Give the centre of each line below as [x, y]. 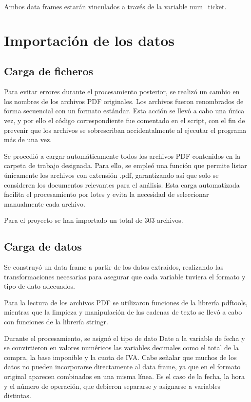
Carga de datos [43, 246]
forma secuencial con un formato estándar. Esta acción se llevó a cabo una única [124, 111]
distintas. [18, 395]
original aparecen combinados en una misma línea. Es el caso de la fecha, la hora [125, 376]
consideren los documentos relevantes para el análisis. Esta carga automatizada [122, 184]
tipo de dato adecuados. [39, 286]
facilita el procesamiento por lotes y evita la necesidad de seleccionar [106, 194]
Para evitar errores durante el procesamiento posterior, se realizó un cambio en [122, 92]
